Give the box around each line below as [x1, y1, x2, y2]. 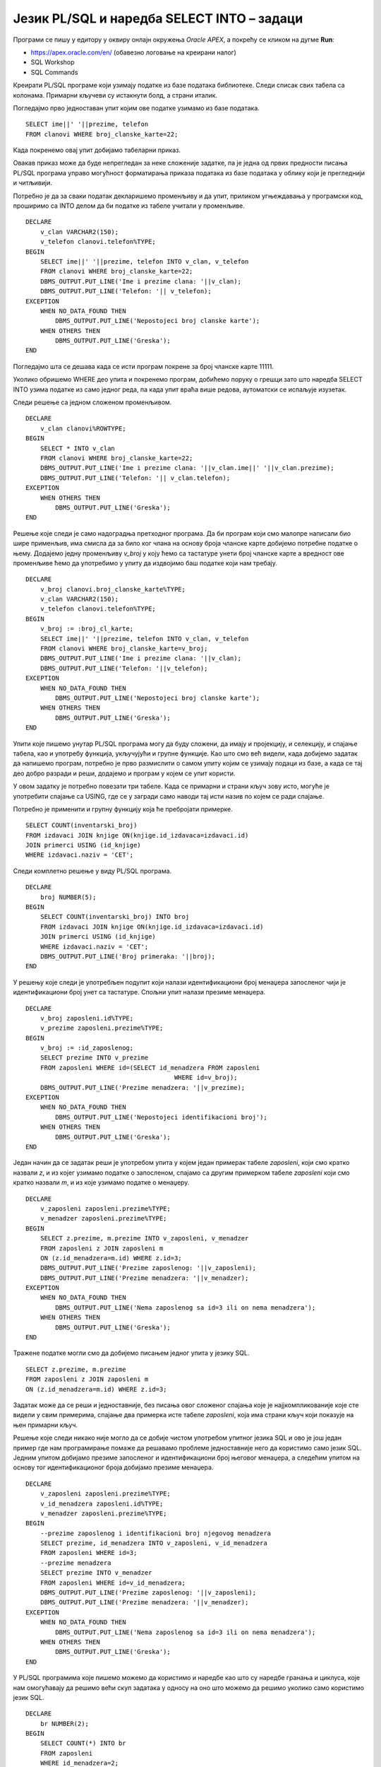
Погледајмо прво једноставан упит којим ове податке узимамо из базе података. [13, 103, 260, 112]
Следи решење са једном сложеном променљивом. [13, 398, 172, 406]
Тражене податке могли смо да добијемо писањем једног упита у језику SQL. [13, 1349, 250, 1357]
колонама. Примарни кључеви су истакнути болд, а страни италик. [13, 90, 218, 99]
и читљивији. [13, 179, 53, 187]
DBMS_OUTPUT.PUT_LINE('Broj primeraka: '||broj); [40, 952, 215, 961]
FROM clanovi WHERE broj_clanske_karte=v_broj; [40, 645, 208, 653]
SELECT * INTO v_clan [40, 444, 116, 452]
